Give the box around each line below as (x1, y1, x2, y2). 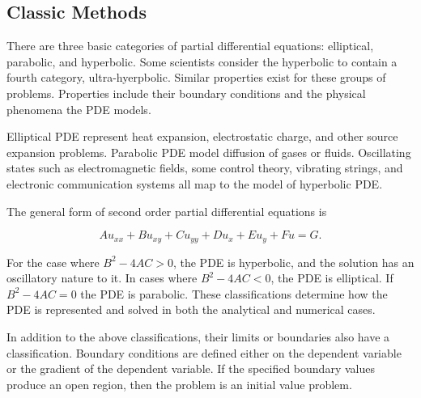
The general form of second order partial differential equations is (6, 202, 327, 219)
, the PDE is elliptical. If (270, 269, 393, 286)
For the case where (6, 253, 100, 270)
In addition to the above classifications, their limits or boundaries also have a (6, 328, 390, 345)
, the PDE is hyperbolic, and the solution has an (172, 253, 415, 270)
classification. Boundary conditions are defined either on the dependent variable (6, 344, 402, 361)
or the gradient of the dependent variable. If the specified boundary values (6, 360, 375, 377)
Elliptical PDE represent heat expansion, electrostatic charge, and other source (6, 128, 398, 145)
